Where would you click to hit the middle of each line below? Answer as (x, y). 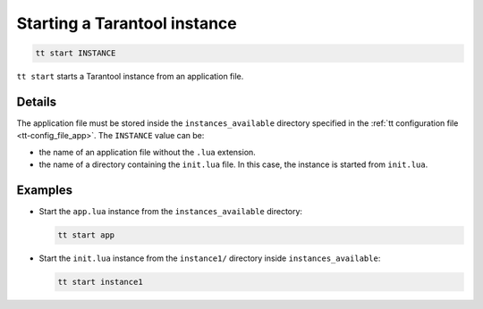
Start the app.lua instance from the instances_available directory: (171, 212)
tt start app (86, 235)
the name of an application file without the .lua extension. (148, 152)
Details (37, 101)
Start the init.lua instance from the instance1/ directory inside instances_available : (210, 258)
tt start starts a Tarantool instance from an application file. (130, 77)
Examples (45, 191)
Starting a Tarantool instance (127, 23)
